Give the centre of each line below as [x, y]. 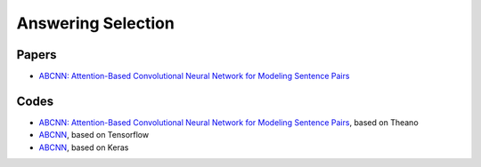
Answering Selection [96, 23]
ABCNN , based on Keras [84, 147]
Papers [37, 55]
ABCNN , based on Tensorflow [94, 135]
